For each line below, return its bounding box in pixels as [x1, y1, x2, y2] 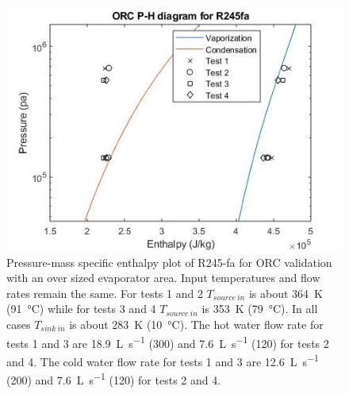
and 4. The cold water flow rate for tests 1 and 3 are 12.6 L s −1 [6, 350, 319, 369]
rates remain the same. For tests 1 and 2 [6, 284, 203, 301]
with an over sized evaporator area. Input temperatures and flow [6, 269, 320, 286]
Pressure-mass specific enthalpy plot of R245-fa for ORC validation [6, 253, 332, 270]
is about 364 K [248, 284, 323, 301]
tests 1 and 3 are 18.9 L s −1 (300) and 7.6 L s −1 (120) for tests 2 [6, 332, 329, 351]
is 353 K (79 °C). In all [201, 300, 318, 317]
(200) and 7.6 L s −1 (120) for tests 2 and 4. [6, 369, 221, 388]
